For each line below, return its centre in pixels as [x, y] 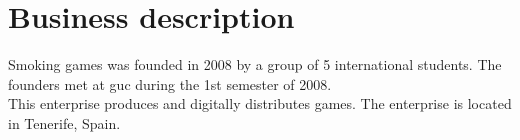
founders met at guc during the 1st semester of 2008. [170, 83]
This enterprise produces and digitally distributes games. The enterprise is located [260, 103]
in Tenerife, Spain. [64, 122]
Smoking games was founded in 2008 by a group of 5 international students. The [255, 64]
